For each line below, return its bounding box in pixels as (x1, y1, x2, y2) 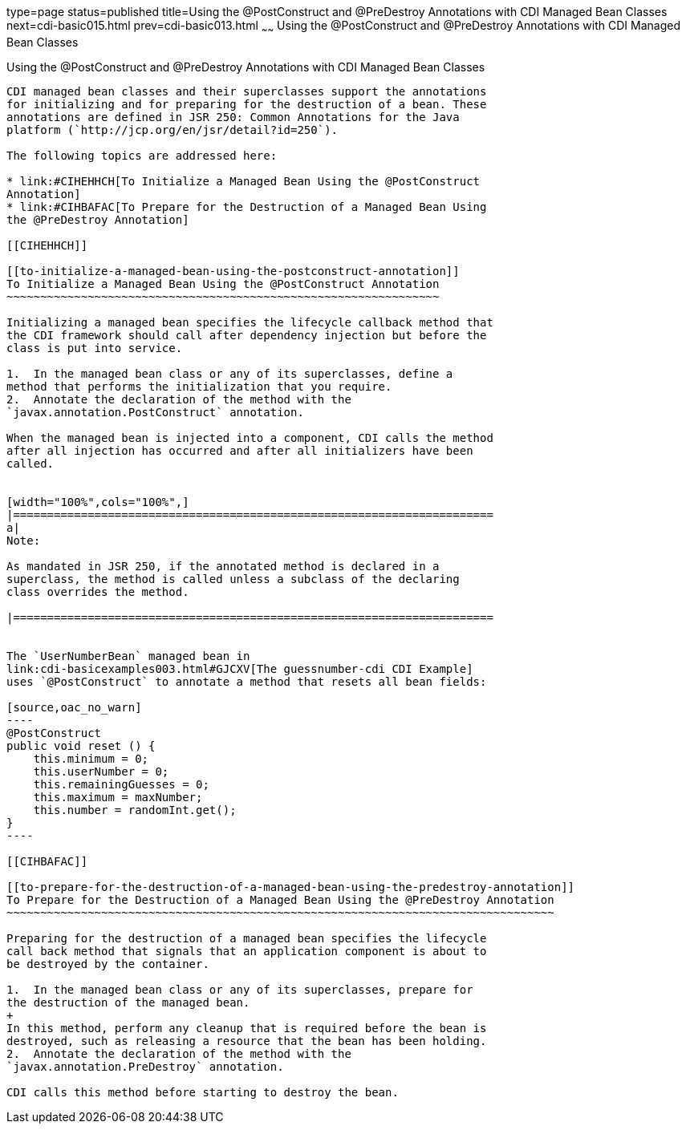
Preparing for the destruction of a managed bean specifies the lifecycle (6, 931, 487, 945)
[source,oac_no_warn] (6, 700, 142, 714)
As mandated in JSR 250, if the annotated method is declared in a (6, 559, 440, 573)
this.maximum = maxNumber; (33, 790, 203, 804)
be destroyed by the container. (6, 957, 209, 970)
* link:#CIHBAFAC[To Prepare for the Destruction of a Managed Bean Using (6, 200, 487, 213)
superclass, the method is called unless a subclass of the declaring (6, 572, 460, 585)
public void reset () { (6, 739, 156, 752)
